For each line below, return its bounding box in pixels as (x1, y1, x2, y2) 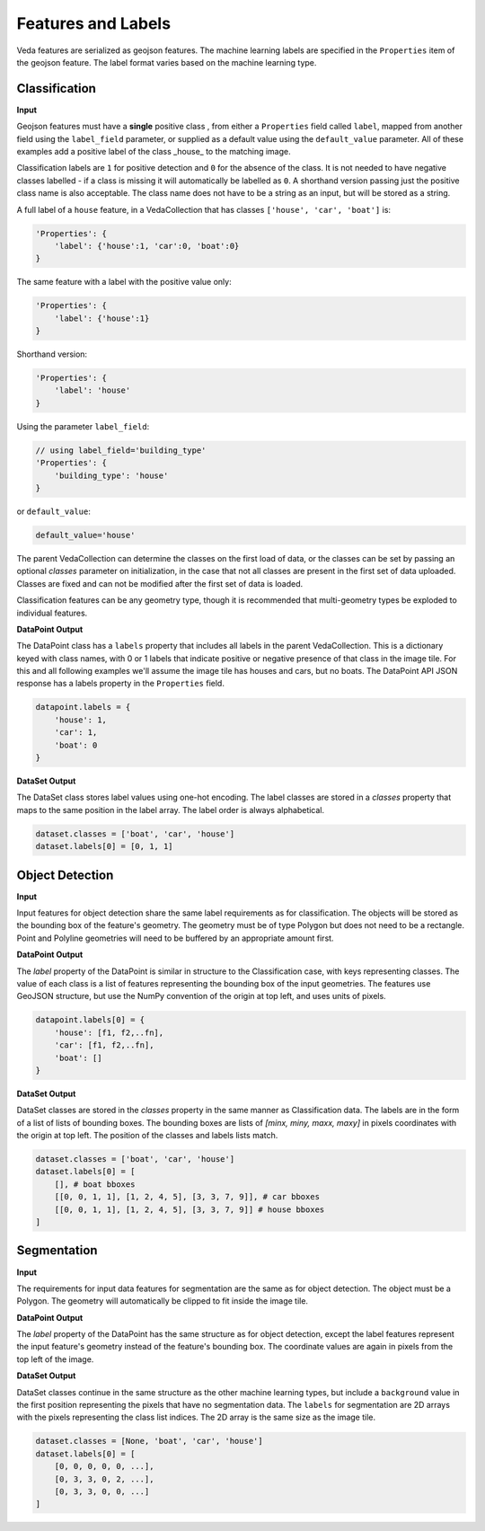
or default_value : (16, 506, 92, 517)
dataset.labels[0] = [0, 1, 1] (35, 841, 174, 852)
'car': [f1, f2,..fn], (54, 1040, 154, 1050)
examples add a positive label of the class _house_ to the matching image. (16, 146, 291, 157)
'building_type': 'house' (54, 470, 169, 481)
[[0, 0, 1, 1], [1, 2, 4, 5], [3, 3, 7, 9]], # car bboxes (54, 1191, 321, 1202)
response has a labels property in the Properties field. (16, 678, 225, 689)
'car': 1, (54, 728, 98, 738)
